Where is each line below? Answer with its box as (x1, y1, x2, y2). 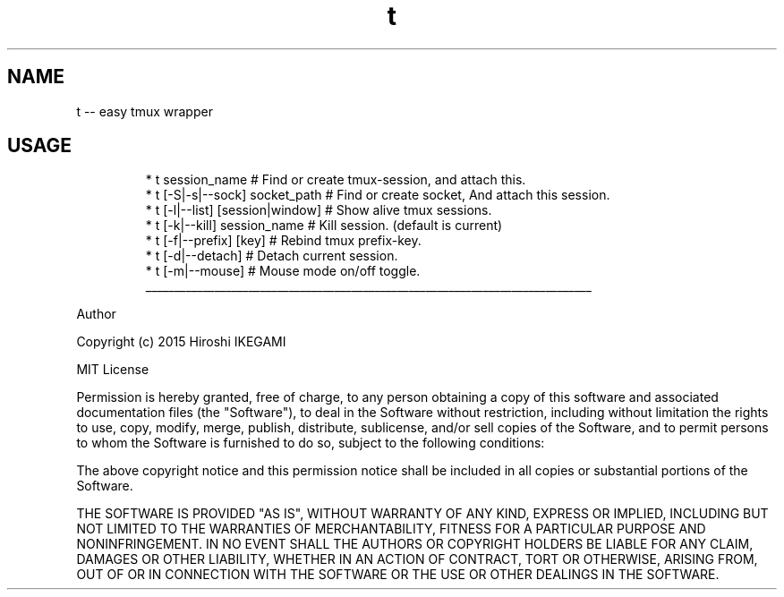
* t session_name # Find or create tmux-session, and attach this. (145, 172, 526, 188)
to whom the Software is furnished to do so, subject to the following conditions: (76, 435, 545, 451)
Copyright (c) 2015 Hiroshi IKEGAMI (76, 334, 286, 350)
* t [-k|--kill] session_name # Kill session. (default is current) (145, 217, 503, 234)
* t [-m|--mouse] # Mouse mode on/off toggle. (145, 263, 421, 279)
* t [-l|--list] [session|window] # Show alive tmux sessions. (145, 202, 492, 218)
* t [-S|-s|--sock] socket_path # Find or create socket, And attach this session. (145, 187, 610, 203)
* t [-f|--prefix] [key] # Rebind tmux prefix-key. (145, 233, 422, 249)
